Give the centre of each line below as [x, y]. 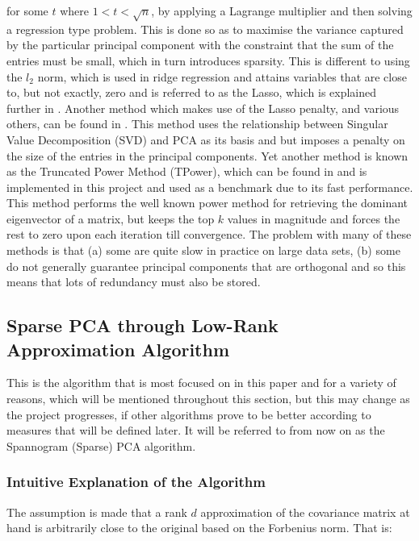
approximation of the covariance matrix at [305, 512]
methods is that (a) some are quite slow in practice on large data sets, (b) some [203, 250]
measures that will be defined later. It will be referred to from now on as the [196, 430]
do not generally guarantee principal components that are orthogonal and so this [206, 266]
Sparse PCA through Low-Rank [142, 325]
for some [27, 10]
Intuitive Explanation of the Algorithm [136, 482]
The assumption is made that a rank [97, 512]
